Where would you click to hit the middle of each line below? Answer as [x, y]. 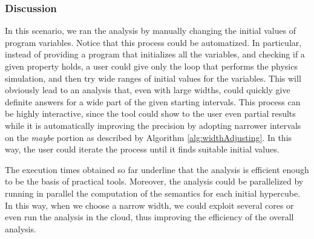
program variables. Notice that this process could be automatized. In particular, [153, 42]
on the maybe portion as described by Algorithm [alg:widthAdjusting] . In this [149, 137]
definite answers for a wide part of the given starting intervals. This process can [153, 101]
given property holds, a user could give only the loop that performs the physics [151, 66]
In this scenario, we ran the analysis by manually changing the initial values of [151, 31]
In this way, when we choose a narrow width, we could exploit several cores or [149, 205]
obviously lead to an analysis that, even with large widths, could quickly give [148, 90]
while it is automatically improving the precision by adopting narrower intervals [153, 125]
